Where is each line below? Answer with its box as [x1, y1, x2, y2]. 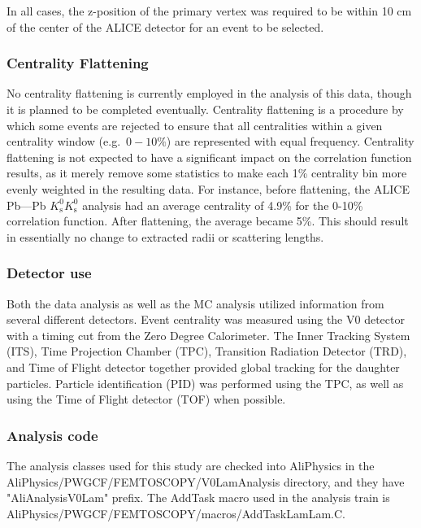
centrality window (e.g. [7, 133, 121, 150]
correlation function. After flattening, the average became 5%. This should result [7, 212, 409, 229]
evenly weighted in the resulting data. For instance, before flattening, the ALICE [7, 180, 410, 197]
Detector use [7, 263, 92, 283]
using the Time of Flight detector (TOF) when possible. [7, 391, 286, 408]
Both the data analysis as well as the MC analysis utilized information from [7, 295, 384, 312]
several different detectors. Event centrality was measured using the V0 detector [7, 311, 405, 328]
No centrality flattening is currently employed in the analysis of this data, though [7, 85, 412, 102]
